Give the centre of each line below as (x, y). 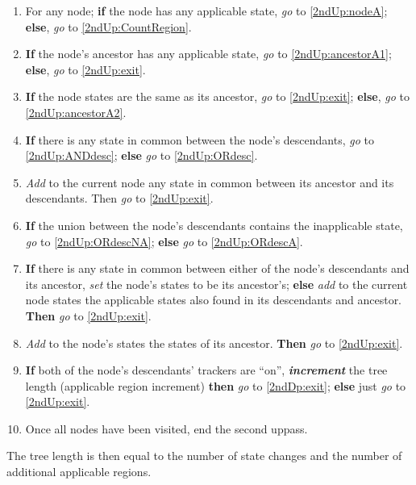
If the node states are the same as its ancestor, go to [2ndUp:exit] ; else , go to (217, 96)
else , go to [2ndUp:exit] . (85, 69)
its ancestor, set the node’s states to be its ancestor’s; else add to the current (216, 284)
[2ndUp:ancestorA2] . (76, 112)
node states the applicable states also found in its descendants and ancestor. (214, 300)
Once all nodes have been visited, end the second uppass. (166, 428)
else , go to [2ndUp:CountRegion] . (108, 26)
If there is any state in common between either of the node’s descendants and (217, 268)
